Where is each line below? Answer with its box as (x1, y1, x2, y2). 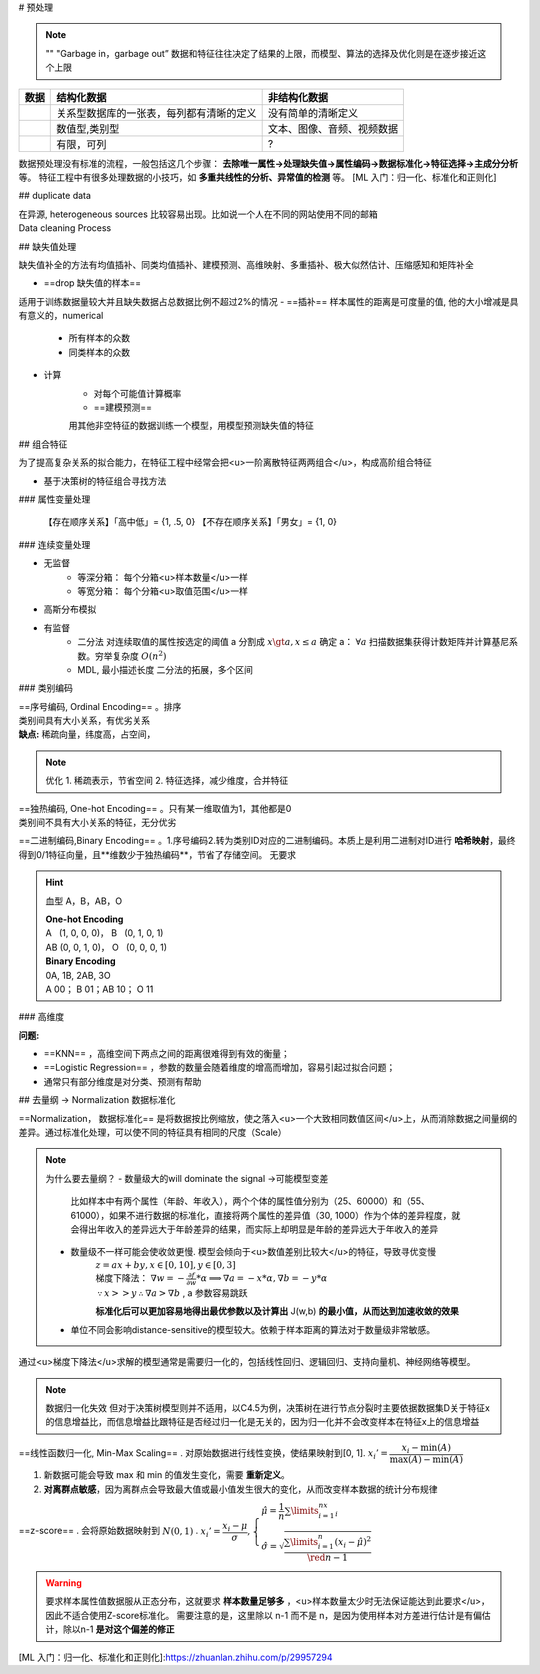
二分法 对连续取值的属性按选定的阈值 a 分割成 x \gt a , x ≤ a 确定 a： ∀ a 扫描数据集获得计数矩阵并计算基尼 (77, 636, 510, 648)
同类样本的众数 (68, 346, 130, 358)
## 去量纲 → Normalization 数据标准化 (18, 1094, 176, 1106)
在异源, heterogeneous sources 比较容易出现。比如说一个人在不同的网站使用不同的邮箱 (18, 208, 379, 220)
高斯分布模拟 (43, 603, 97, 615)
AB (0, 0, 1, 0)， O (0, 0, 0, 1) (45, 941, 168, 953)
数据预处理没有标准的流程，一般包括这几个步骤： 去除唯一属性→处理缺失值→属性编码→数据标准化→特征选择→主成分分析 (18, 157, 519, 169)
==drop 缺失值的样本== (43, 277, 142, 289)
